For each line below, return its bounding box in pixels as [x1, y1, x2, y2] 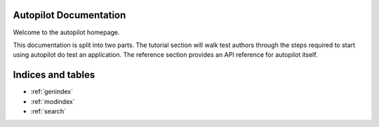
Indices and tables [13, 69, 95, 81]
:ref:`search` [30, 107, 67, 115]
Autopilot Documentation [13, 9, 126, 21]
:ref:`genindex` [30, 88, 74, 96]
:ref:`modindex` [30, 97, 75, 105]
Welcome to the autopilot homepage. [13, 28, 120, 36]
